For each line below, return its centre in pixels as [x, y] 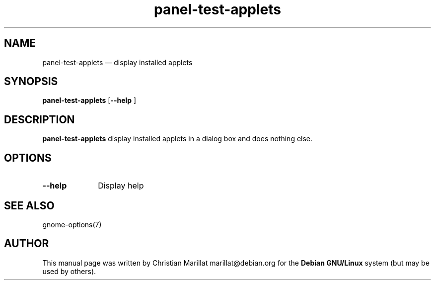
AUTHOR [27, 244]
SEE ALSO [29, 205]
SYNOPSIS [31, 82]
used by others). [69, 271]
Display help [121, 186]
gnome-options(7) [72, 224]
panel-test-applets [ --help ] [89, 100]
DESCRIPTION [39, 119]
